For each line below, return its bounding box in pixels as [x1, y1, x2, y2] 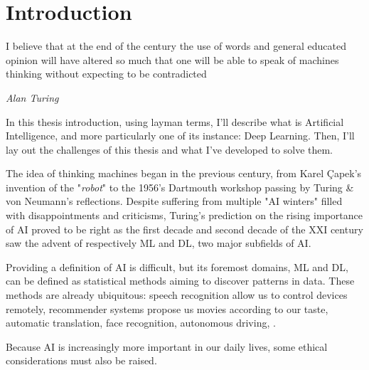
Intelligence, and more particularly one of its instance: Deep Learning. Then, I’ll [6, 128, 355, 143]
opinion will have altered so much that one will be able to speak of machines [6, 52, 339, 67]
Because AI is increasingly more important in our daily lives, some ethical [6, 339, 328, 354]
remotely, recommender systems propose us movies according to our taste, [6, 301, 328, 316]
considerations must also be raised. [6, 353, 157, 368]
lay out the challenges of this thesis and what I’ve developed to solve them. [6, 142, 333, 157]
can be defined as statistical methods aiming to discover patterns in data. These [6, 273, 355, 288]
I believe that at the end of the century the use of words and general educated [6, 38, 346, 53]
